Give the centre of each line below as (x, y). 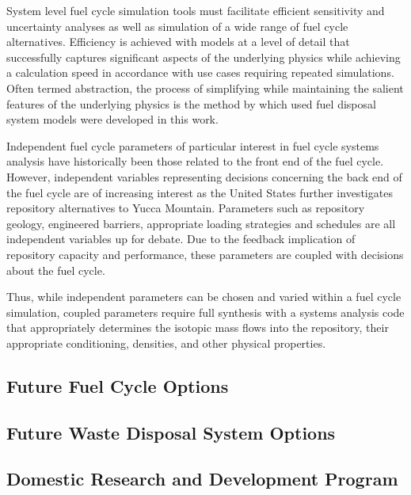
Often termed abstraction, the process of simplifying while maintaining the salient (205, 88)
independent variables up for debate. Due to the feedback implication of (181, 239)
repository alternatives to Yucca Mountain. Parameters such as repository (186, 208)
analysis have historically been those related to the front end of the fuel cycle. (195, 161)
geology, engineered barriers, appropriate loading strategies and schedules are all (201, 223)
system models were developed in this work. (112, 119)
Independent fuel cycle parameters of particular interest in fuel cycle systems (193, 145)
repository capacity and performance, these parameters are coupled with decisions (205, 254)
